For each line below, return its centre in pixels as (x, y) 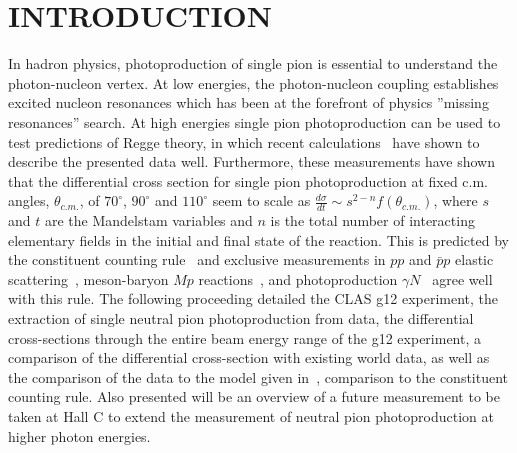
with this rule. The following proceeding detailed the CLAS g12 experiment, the (253, 298)
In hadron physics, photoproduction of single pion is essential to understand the (253, 63)
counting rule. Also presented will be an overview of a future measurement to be (254, 396)
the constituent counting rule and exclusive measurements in (197, 259)
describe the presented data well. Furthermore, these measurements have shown (251, 161)
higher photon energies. (79, 435)
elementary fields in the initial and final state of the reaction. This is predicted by (258, 239)
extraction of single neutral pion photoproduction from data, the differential (241, 318)
